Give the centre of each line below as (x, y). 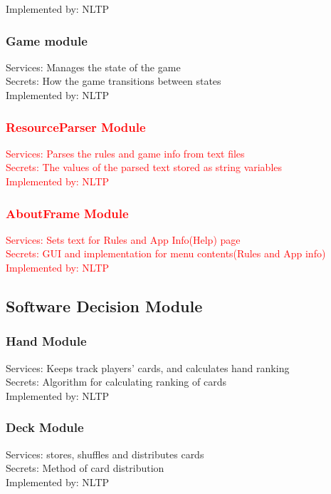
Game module (47, 40)
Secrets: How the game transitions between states (114, 81)
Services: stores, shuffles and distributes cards (105, 454)
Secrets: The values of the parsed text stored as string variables (144, 167)
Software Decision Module (104, 305)
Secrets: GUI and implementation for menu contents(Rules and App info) (166, 253)
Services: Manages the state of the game (93, 67)
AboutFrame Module (67, 213)
